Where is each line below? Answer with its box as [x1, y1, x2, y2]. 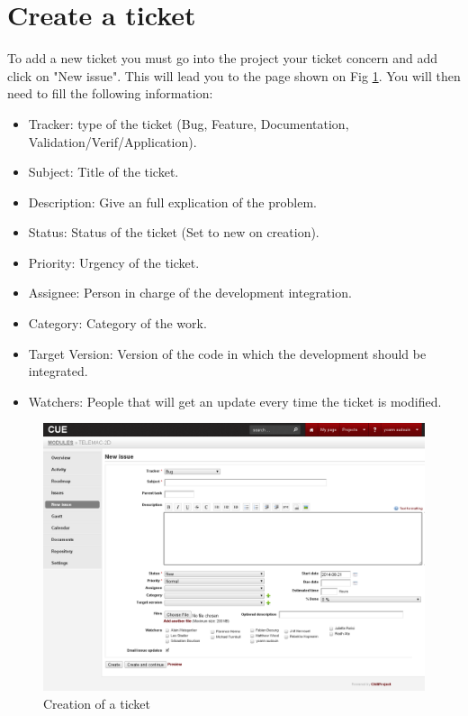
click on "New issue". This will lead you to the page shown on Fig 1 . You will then [7, 66, 461, 85]
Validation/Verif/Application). [28, 132, 197, 151]
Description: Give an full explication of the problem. [28, 192, 317, 211]
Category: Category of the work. [28, 314, 207, 333]
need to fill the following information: [7, 84, 213, 103]
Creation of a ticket [43, 693, 151, 712]
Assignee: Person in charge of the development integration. [28, 283, 352, 302]
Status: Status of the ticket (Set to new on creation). [28, 223, 319, 242]
